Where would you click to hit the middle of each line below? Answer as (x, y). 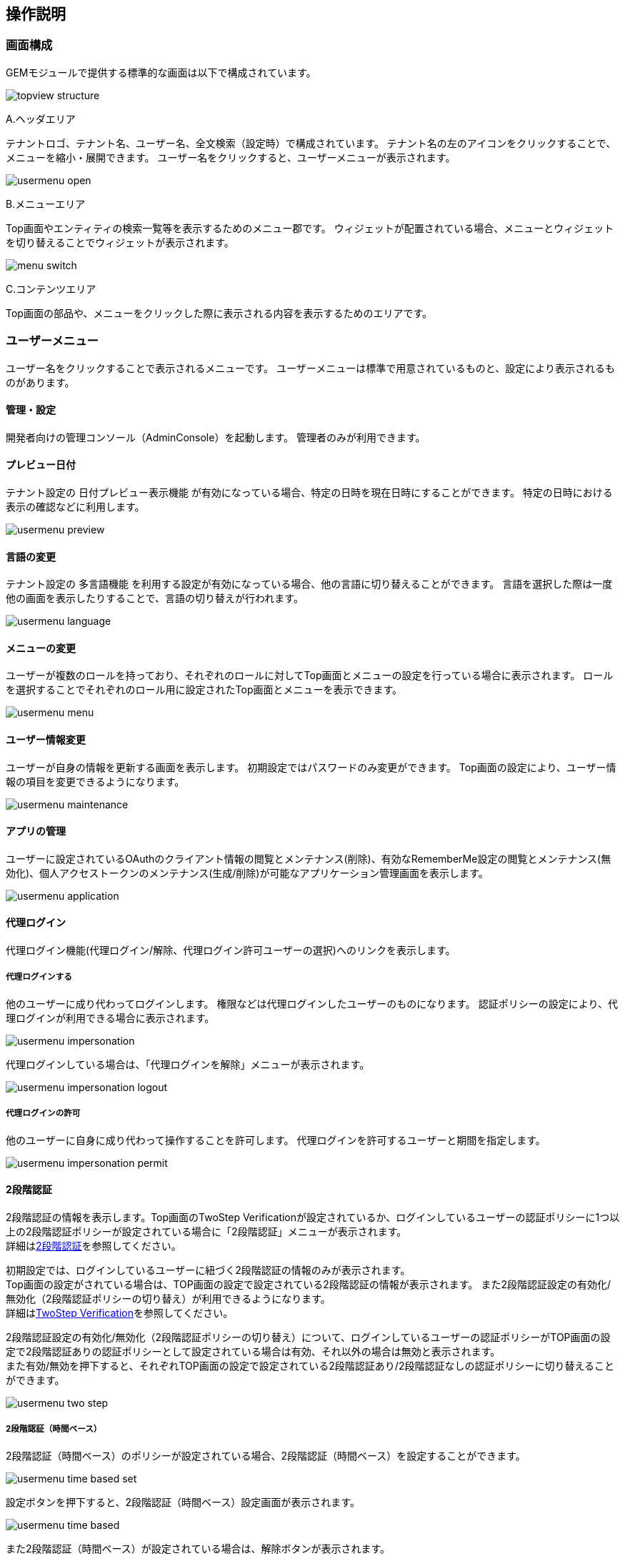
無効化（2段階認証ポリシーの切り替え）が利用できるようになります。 (168, 1298)
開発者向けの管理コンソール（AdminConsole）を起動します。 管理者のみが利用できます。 (216, 437)
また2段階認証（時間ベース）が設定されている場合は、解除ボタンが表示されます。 (198, 1548)
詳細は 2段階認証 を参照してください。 (94, 1245)
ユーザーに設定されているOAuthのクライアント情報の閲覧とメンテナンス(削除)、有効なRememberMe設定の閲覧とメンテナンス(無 (309, 858)
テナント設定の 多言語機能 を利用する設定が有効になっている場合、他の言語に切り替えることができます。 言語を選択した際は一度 (309, 584)
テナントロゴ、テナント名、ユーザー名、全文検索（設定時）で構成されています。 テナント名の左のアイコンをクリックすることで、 (311, 143)
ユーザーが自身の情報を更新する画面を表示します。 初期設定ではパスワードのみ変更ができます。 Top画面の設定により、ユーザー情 (311, 767)
